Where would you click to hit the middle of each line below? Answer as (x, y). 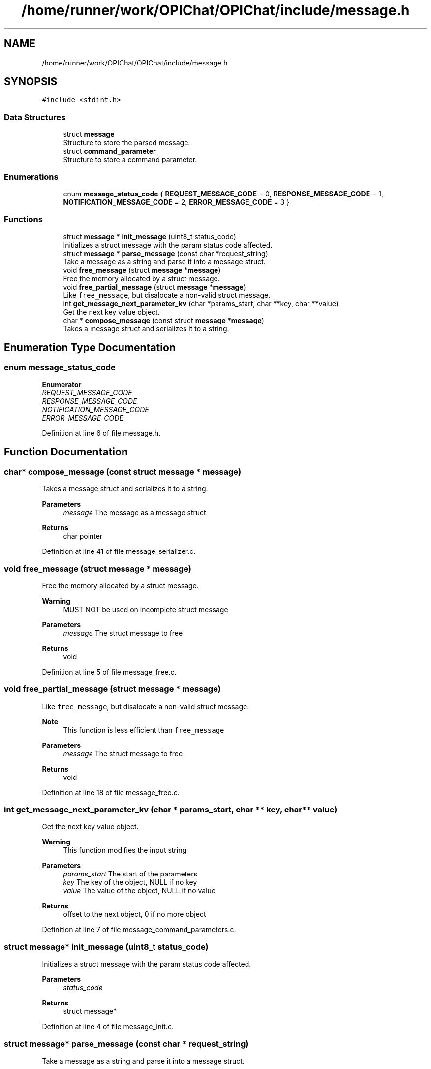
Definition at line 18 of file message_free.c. (111, 792)
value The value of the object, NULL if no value (139, 891)
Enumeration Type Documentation (90, 348)
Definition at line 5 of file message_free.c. (109, 672)
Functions (23, 219)
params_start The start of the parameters (130, 874)
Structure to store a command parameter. (130, 160)
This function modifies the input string (125, 850)
